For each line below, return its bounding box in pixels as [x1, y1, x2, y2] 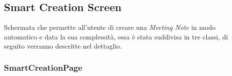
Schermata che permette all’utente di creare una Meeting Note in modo [4, 22, 216, 32]
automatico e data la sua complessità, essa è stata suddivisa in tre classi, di [4, 31, 228, 41]
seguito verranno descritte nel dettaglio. [4, 41, 122, 51]
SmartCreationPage [4, 61, 83, 73]
